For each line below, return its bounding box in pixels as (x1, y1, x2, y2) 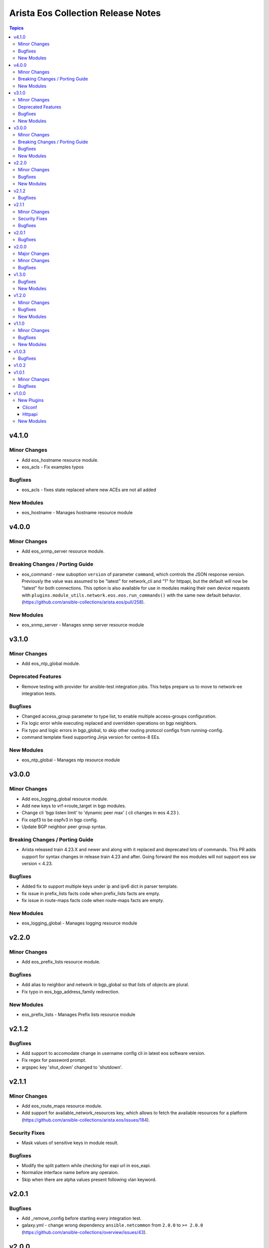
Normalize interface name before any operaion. (21, 1170, 119, 1176)
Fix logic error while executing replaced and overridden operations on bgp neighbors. (21, 720, 198, 726)
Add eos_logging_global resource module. (21, 796, 108, 802)
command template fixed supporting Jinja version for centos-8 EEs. (21, 734, 160, 740)
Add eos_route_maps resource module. (21, 1103, 103, 1109)
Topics (9, 25, 24, 31)
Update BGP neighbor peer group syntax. (21, 824, 107, 830)
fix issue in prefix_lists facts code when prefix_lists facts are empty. (21, 890, 160, 896)
